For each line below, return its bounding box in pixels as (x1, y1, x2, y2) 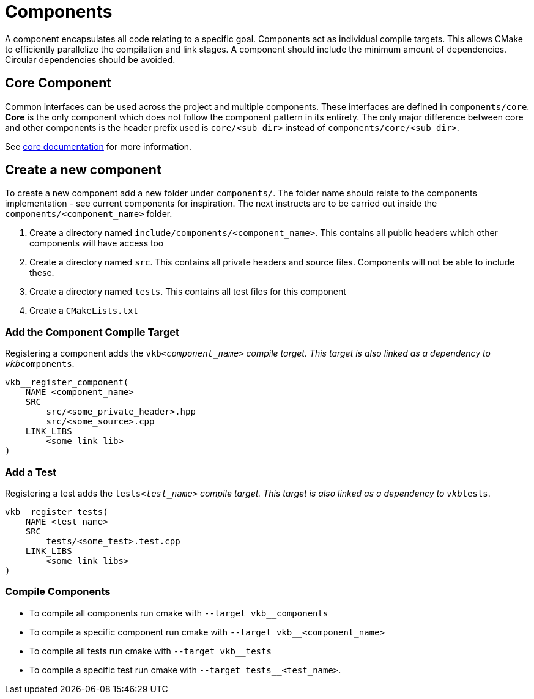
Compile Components (5, 585, 111, 598)
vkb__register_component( (5, 377, 129, 388)
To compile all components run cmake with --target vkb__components (29, 607, 328, 618)
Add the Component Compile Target (5, 325, 179, 338)
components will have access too (29, 238, 164, 249)
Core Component (5, 75, 111, 91)
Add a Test (5, 465, 57, 478)
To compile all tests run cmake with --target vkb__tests (29, 645, 272, 656)
